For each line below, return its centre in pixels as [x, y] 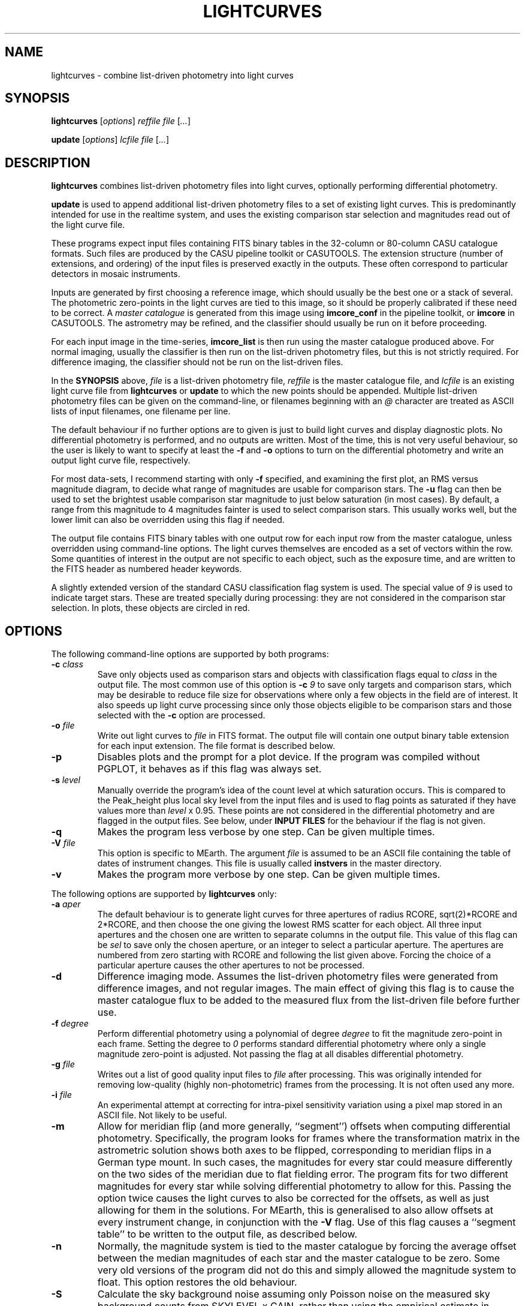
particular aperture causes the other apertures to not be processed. [231, 965]
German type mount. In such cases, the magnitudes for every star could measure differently [305, 1162]
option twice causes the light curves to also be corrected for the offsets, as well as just [293, 1198]
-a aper [66, 904]
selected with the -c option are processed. [181, 715]
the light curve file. [88, 225]
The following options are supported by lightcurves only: [164, 894]
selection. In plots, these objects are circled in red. [150, 608]
